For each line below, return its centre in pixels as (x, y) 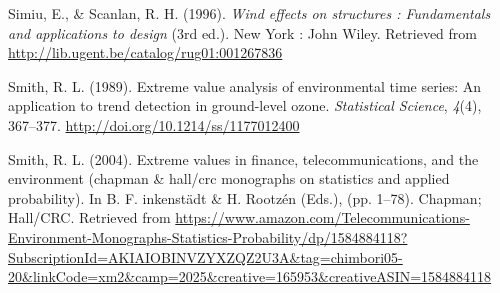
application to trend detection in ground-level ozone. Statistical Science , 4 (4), (245, 105)
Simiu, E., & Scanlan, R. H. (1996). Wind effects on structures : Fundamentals (249, 13)
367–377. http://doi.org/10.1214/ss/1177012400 (154, 124)
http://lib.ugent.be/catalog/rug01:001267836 (145, 52)
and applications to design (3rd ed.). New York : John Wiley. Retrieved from (242, 32)
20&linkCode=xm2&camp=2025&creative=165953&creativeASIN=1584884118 (250, 276)
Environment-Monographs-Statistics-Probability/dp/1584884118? (208, 236)
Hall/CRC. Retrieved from (89, 217)
